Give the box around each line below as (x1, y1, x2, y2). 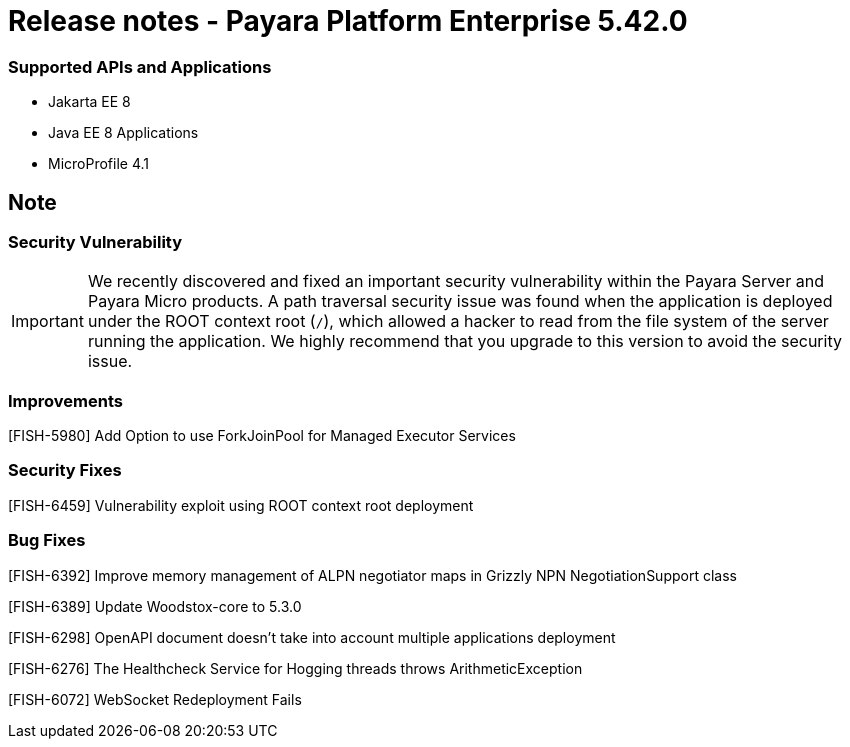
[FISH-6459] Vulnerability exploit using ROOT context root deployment (8, 496, 474, 514)
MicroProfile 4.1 (48, 155, 149, 173)
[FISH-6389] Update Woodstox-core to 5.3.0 (8, 597, 302, 615)
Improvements (8, 390, 123, 411)
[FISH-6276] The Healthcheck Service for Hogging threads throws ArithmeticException (8, 659, 583, 677)
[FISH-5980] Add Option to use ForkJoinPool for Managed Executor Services (8, 427, 516, 445)
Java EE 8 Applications (48, 124, 199, 142)
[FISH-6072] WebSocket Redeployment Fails (8, 690, 302, 708)
